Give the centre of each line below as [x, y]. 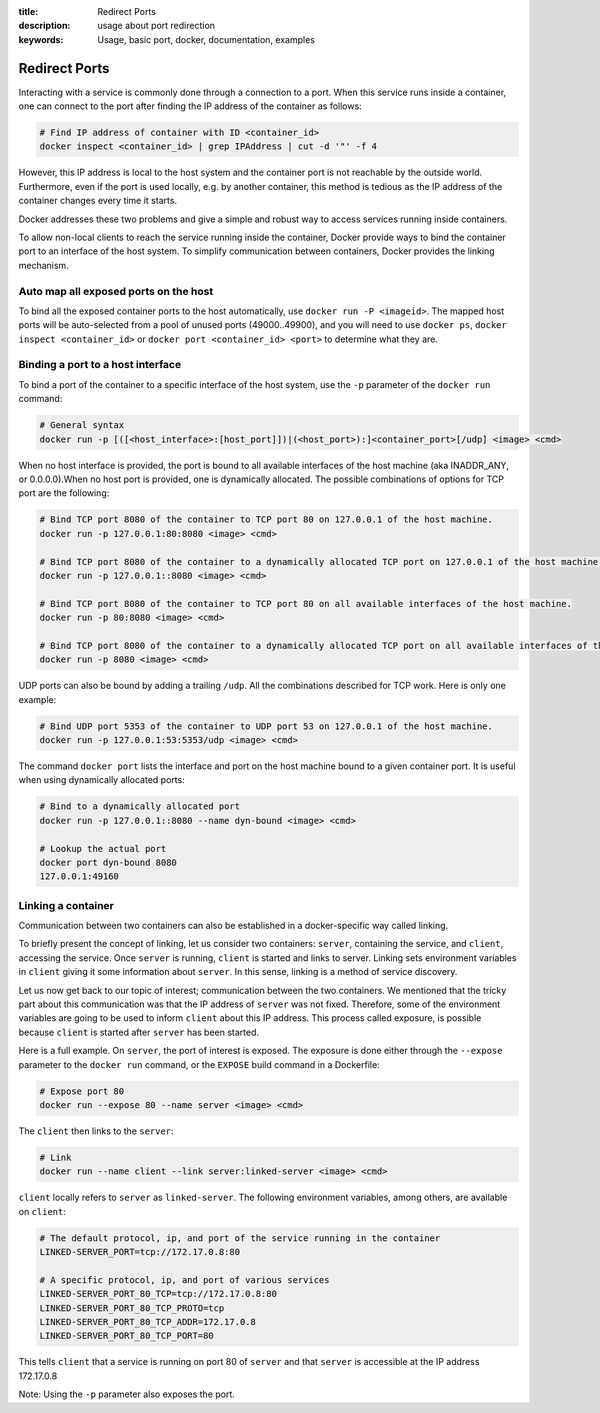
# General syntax [82, 425]
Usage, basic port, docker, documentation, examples [206, 39]
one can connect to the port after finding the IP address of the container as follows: [190, 106]
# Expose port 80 [82, 1091]
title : [28, 11]
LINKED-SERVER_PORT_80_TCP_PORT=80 [126, 1336]
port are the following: [64, 493]
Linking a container [66, 905]
